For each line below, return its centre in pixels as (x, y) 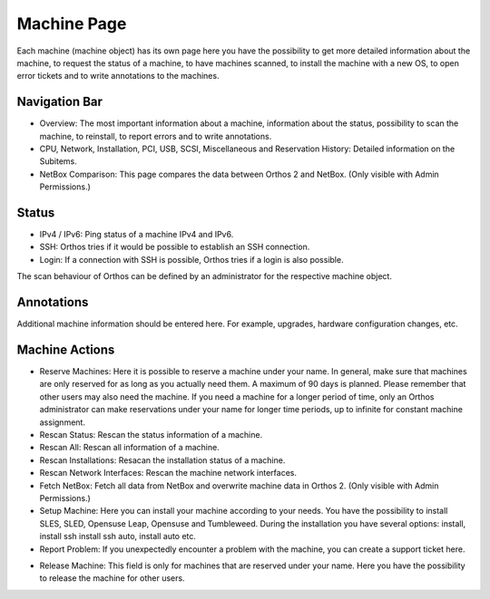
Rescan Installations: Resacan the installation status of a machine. (162, 460)
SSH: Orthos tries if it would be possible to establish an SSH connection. (175, 247)
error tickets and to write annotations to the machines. (118, 76)
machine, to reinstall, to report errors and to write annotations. (156, 136)
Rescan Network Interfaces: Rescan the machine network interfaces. (168, 473)
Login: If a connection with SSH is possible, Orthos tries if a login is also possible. (191, 259)
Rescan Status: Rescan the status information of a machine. (151, 435)
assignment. (63, 422)
